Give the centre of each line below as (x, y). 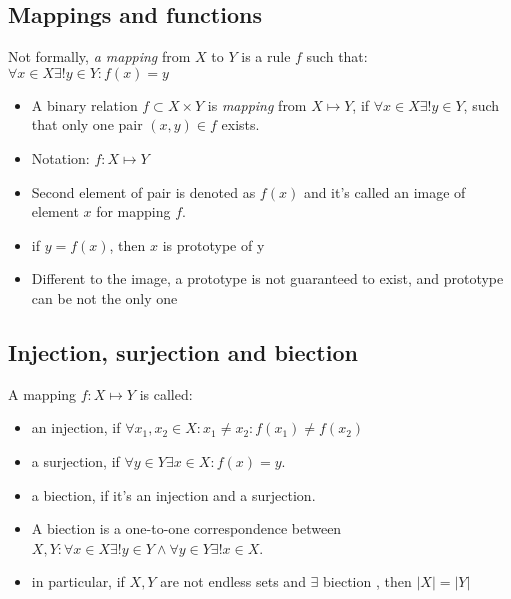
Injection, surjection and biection (183, 351)
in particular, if (78, 581)
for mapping (133, 211)
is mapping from (257, 104)
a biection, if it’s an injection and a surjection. (173, 494)
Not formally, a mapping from (99, 56)
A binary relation (84, 104)
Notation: (60, 157)
